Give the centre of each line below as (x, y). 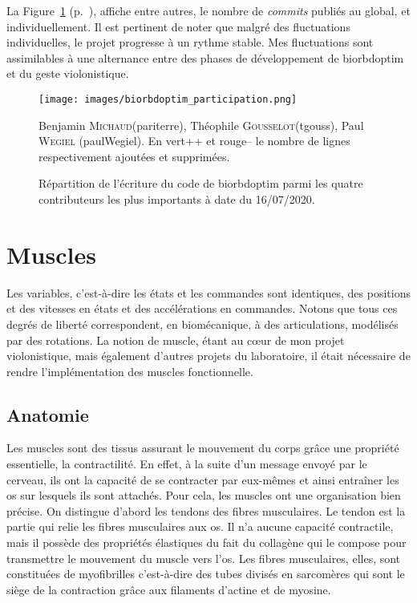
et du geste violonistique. (68, 73)
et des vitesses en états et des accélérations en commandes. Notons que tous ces (202, 308)
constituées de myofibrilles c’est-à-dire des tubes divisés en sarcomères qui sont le (206, 574)
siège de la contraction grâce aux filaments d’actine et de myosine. (169, 589)
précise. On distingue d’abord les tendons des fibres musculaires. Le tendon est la (206, 510)
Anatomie (48, 414)
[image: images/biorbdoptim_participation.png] (168, 99)
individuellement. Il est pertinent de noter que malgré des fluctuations (178, 26)
